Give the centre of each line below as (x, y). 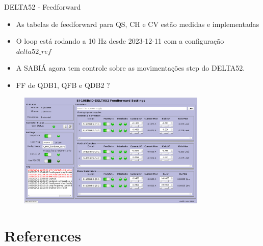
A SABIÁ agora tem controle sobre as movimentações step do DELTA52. (130, 68)
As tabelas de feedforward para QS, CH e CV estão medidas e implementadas (138, 24)
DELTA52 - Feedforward (43, 7)
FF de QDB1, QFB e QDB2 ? (63, 85)
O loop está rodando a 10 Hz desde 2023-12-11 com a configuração (120, 41)
